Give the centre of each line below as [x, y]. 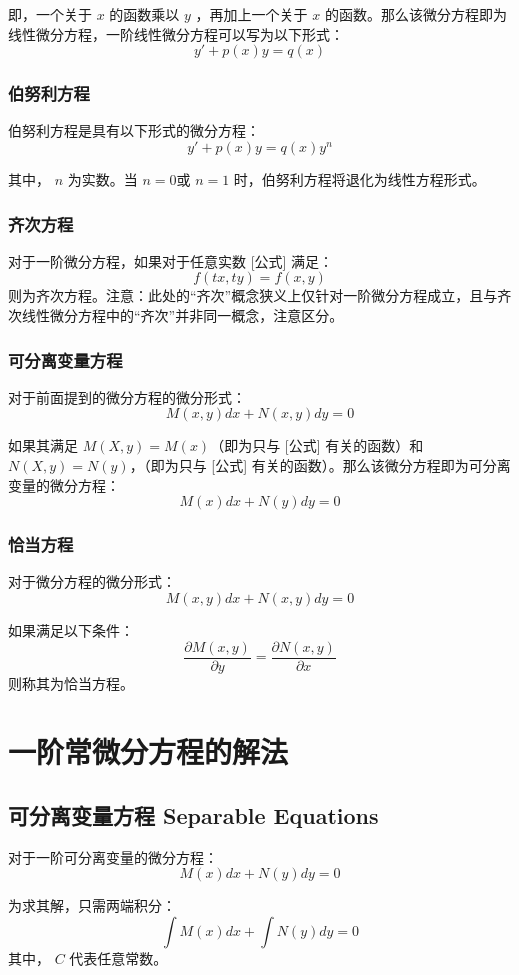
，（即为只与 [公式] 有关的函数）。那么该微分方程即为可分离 [320, 465]
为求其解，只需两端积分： [92, 905]
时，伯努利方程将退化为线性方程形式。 [359, 179]
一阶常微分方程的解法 [148, 751]
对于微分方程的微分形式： [92, 581]
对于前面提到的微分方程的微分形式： [127, 396]
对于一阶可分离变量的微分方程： [113, 856]
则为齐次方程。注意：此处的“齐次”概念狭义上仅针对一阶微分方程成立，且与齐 [260, 295]
